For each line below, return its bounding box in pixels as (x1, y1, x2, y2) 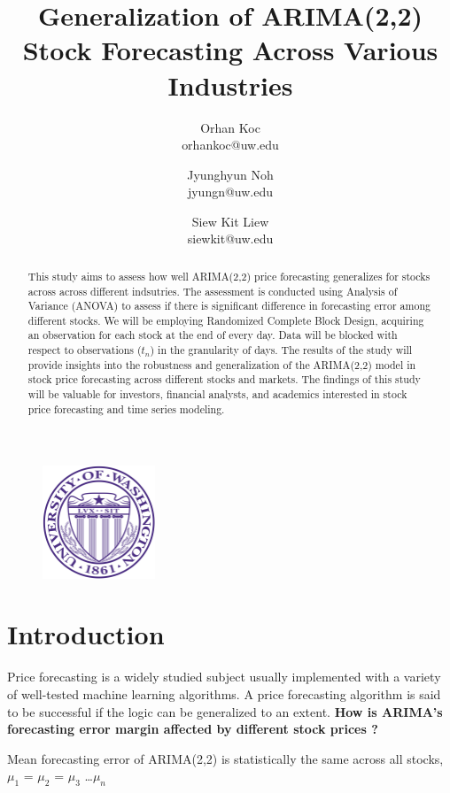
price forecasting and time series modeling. (27, 401, 225, 416)
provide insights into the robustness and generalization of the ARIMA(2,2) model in (27, 357, 416, 372)
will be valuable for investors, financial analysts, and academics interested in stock (27, 387, 407, 402)
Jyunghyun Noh (187, 165, 274, 183)
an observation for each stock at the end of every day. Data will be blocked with (27, 327, 398, 343)
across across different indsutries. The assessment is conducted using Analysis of (27, 283, 398, 298)
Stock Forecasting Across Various (22, 32, 438, 68)
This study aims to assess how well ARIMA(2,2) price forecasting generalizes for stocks (27, 268, 431, 283)
